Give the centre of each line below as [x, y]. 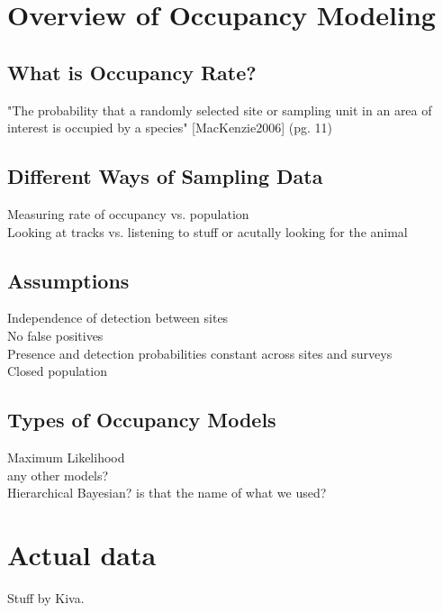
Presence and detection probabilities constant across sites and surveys [200, 353]
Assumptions [68, 280]
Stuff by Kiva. [46, 597]
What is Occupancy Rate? [132, 72]
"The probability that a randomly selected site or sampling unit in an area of [220, 110]
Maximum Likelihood [66, 457]
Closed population [57, 371]
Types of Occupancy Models [142, 420]
